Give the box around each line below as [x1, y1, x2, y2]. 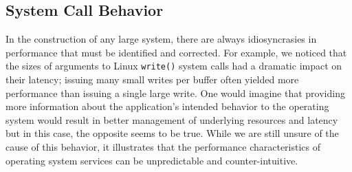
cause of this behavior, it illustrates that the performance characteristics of [5, 140, 321, 154]
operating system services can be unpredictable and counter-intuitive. [5, 153, 298, 167]
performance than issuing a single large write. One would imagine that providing [5, 85, 345, 100]
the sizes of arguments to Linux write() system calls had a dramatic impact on [5, 58, 342, 73]
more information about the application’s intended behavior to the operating [5, 99, 329, 114]
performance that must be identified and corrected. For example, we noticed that [5, 45, 347, 59]
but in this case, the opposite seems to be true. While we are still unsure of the [5, 126, 339, 140]
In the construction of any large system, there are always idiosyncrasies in [5, 32, 317, 46]
